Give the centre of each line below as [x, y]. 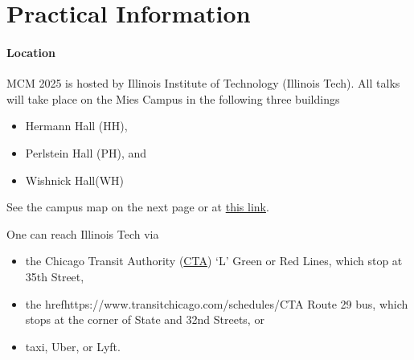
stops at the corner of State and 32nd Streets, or [145, 319]
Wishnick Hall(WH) [75, 180]
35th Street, [55, 276]
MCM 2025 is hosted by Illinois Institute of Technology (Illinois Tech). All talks [203, 83]
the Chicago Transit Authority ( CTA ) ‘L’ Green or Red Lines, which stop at [214, 261]
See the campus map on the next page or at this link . [138, 207]
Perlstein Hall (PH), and [86, 152]
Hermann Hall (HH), [76, 126]
